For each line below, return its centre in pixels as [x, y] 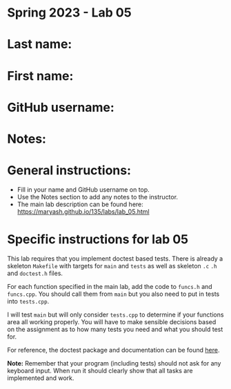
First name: [40, 76]
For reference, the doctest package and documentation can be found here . [113, 350]
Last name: [40, 44]
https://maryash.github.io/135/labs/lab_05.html [83, 211]
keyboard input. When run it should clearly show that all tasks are [100, 370]
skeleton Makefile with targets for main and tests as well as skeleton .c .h [112, 266]
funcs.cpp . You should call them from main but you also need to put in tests [113, 294]
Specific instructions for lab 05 [98, 240]
